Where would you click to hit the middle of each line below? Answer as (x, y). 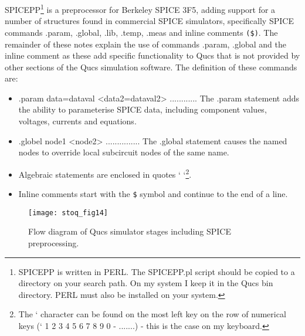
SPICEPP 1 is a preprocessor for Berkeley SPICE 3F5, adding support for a (140, 9)
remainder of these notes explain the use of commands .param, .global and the (145, 44)
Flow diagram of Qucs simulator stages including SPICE (130, 231)
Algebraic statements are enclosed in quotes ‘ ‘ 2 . (105, 173)
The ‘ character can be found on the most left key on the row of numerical (152, 314)
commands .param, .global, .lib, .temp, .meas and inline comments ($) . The (141, 32)
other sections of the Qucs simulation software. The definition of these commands (151, 67)
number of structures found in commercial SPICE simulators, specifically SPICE (149, 21)
